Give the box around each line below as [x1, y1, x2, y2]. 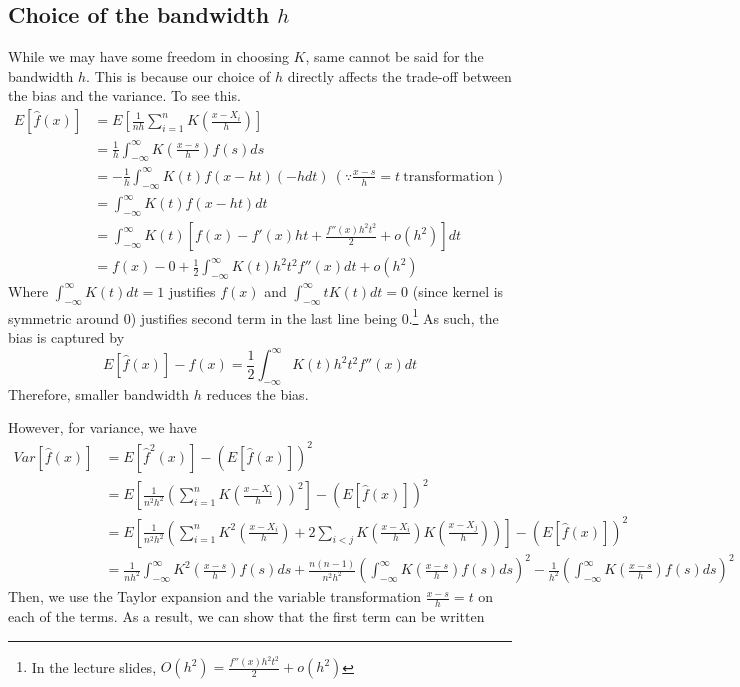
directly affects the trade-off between [287, 65, 512, 86]
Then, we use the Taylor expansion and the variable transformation [8, 586, 422, 607]
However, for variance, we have [8, 417, 197, 438]
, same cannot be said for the [305, 46, 484, 67]
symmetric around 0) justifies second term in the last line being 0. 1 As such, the [8, 304, 499, 328]
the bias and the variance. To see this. [8, 85, 241, 106]
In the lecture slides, [31, 656, 157, 677]
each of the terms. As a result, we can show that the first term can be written [8, 605, 485, 626]
